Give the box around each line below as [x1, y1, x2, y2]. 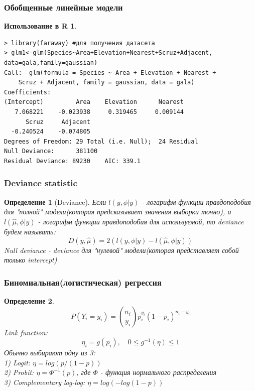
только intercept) [4, 254, 57, 265]
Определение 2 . [4, 295, 54, 306]
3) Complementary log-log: [4, 376, 85, 387]
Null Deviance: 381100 [4, 148, 98, 155]
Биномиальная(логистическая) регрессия [4, 276, 162, 288]
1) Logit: [4, 357, 31, 367]
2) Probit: [4, 367, 34, 377]
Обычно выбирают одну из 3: [4, 347, 95, 358]
